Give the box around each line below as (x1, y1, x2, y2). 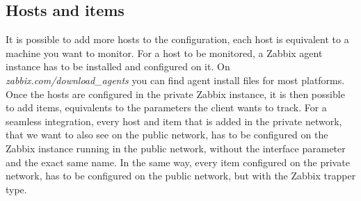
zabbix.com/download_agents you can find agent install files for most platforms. (6, 72, 345, 87)
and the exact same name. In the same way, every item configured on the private (6, 154, 350, 169)
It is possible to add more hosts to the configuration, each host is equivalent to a (6, 32, 349, 47)
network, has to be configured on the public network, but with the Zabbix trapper (6, 168, 356, 183)
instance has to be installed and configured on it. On (6, 59, 230, 74)
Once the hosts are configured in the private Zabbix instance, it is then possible (6, 86, 345, 101)
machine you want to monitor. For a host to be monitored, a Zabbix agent (6, 45, 323, 60)
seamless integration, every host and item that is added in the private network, (6, 113, 342, 128)
